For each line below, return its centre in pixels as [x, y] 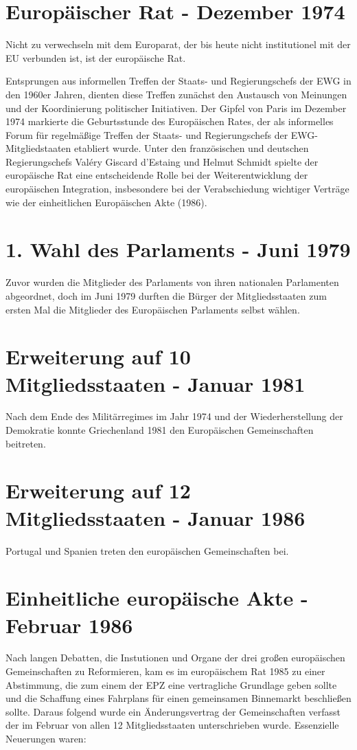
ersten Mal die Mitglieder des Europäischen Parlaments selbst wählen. [153, 309]
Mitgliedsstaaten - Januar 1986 [156, 517]
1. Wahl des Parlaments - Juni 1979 [178, 249]
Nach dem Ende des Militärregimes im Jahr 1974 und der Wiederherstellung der [174, 416]
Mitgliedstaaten [38, 148]
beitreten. [26, 443]
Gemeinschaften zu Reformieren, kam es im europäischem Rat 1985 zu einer [165, 671]
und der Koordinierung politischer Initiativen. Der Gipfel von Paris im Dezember [176, 108]
